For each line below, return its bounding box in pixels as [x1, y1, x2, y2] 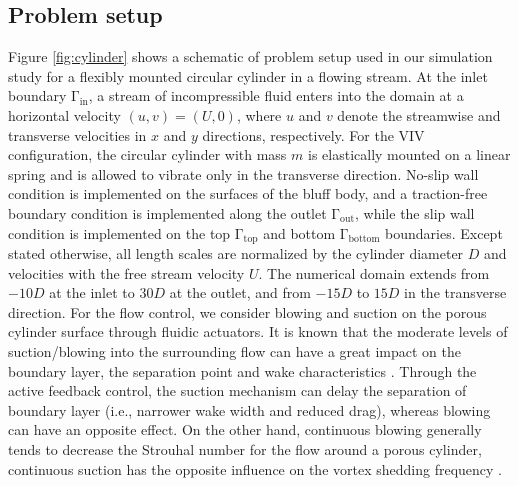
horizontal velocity [8, 104, 121, 125]
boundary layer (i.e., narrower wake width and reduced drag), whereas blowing [8, 399, 491, 420]
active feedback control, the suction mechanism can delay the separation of [8, 380, 467, 401]
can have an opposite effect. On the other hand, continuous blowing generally [8, 419, 482, 440]
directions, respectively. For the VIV [202, 124, 425, 145]
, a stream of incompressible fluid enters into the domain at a [88, 85, 464, 106]
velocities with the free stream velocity [8, 262, 245, 283]
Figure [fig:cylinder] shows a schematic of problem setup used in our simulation [8, 46, 493, 67]
